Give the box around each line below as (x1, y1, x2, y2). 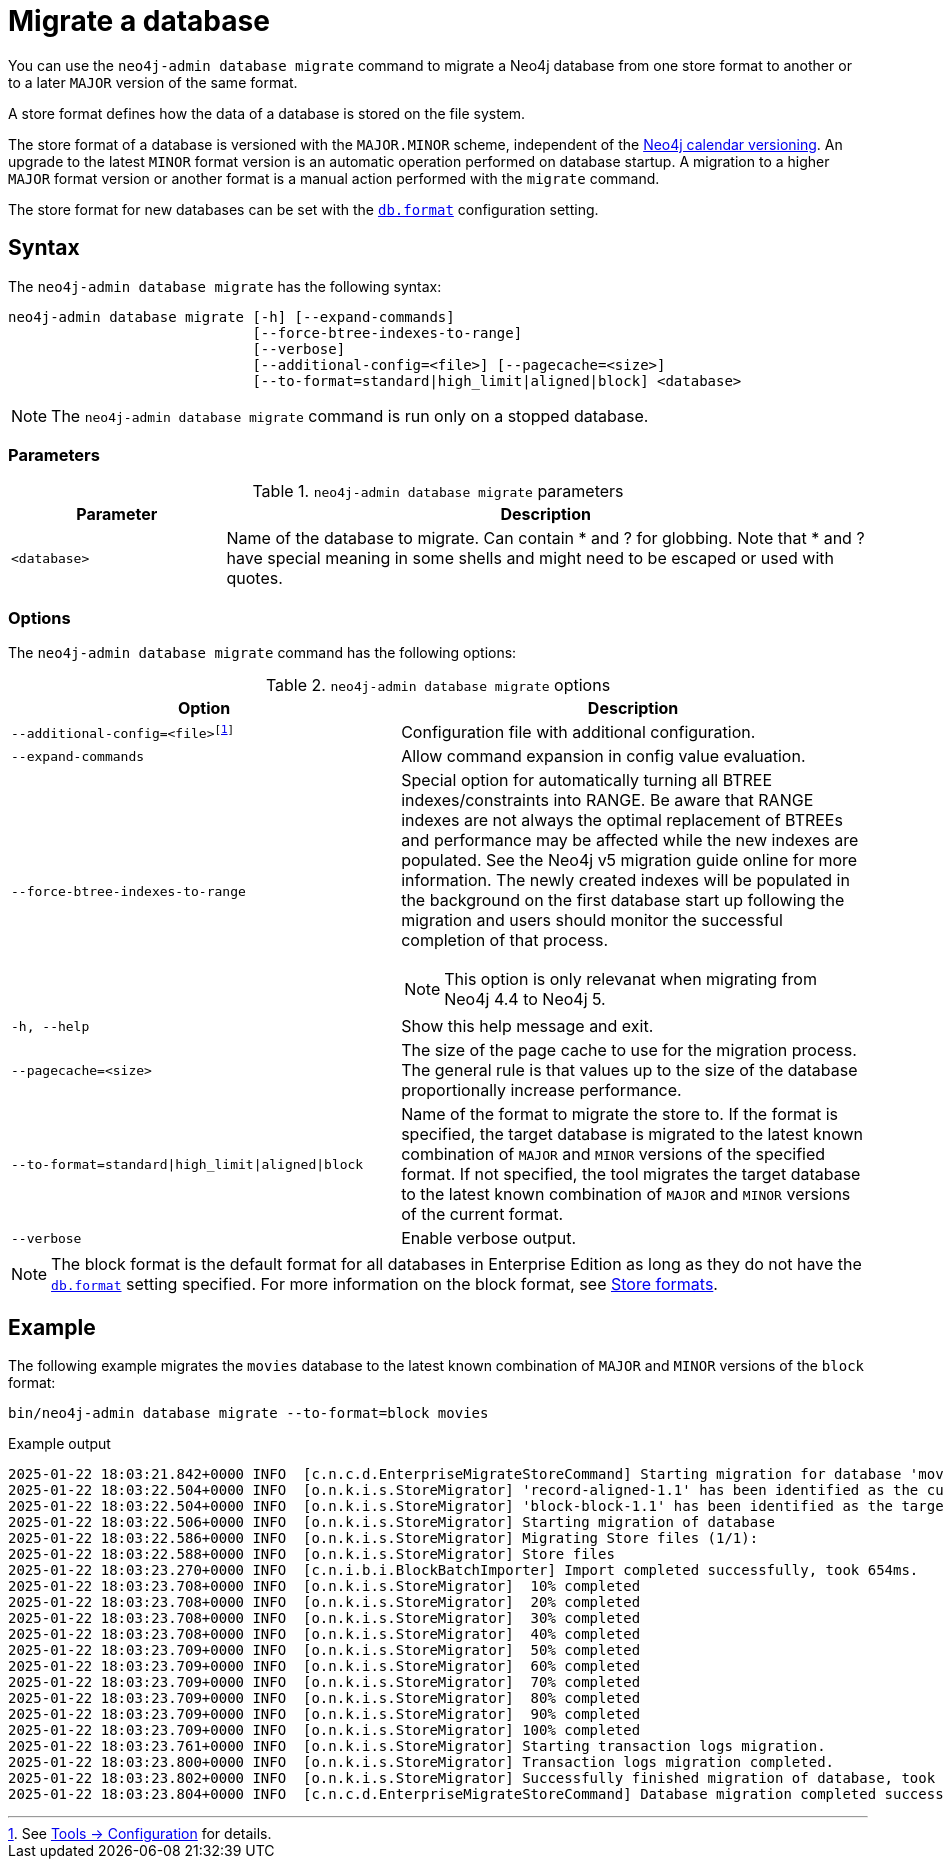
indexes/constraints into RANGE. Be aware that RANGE (401, 790, 814, 811)
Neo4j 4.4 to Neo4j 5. (444, 989, 606, 1010)
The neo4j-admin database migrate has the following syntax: (8, 277, 442, 295)
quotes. (226, 568, 283, 589)
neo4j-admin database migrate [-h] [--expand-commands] (8, 308, 455, 325)
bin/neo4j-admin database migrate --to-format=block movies (8, 1404, 489, 1421)
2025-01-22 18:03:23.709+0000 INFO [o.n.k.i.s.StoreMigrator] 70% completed (8, 1673, 641, 1690)
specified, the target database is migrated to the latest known (401, 1124, 863, 1145)
